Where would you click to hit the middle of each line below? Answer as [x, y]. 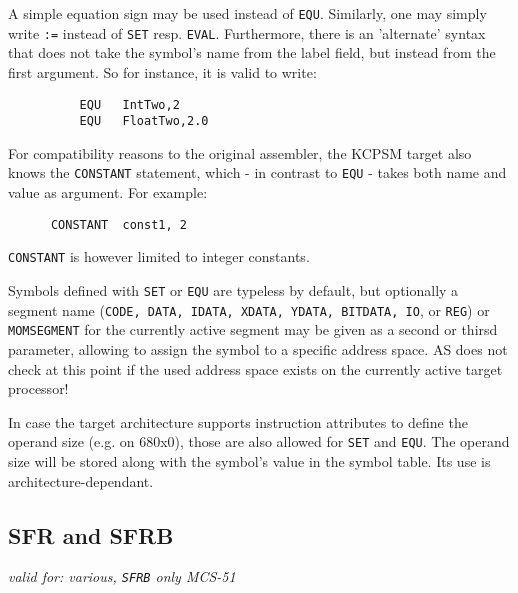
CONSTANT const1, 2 [118, 224]
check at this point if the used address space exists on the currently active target [255, 368]
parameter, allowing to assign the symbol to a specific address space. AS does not [258, 348]
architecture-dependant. [81, 480]
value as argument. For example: [108, 192]
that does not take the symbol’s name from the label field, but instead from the [252, 52]
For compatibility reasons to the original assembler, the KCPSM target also [240, 152]
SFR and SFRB [91, 534]
